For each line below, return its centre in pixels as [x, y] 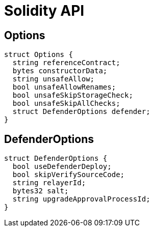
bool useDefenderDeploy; [62, 167]
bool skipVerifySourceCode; [69, 175]
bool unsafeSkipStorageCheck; [73, 95]
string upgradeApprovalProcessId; [81, 199]
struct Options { [39, 55]
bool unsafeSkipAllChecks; [66, 104]
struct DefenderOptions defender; [81, 112]
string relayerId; [49, 183]
